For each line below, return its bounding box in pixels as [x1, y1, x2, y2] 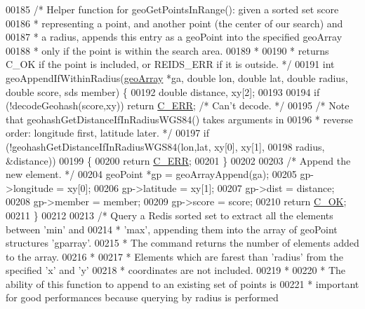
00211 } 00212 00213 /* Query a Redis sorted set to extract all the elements [6, 207, 333, 222]
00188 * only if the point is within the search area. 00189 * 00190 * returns [6, 43, 329, 57]
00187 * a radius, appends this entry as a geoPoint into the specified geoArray [6, 29, 343, 44]
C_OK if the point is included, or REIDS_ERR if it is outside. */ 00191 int [6, 57, 335, 71]
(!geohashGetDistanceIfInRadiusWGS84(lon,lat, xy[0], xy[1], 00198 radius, [6, 139, 325, 153]
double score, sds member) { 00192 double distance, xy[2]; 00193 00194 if [6, 84, 320, 99]
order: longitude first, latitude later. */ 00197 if [6, 125, 210, 140]
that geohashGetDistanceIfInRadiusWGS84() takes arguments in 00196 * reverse [6, 111, 353, 126]
